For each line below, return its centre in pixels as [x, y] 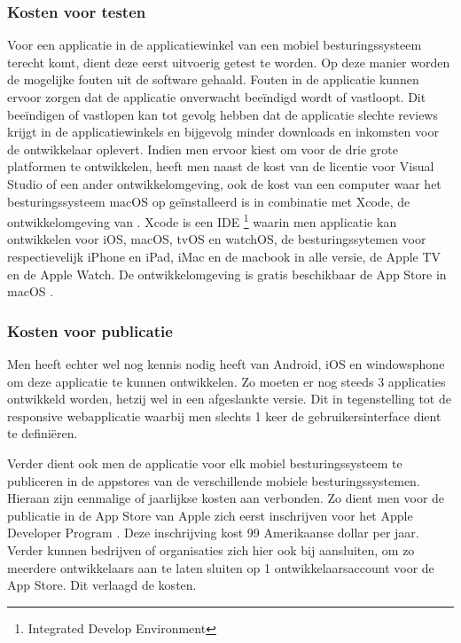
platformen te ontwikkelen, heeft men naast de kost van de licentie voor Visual [221, 166]
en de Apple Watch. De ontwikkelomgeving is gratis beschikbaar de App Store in [227, 274]
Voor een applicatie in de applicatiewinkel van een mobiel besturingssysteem [215, 45]
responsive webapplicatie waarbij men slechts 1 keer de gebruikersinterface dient [224, 416]
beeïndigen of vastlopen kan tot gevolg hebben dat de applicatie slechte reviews [223, 114]
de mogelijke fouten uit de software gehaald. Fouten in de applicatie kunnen [213, 79]
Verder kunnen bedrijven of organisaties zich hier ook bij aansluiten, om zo [211, 549]
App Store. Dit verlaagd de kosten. [102, 585]
